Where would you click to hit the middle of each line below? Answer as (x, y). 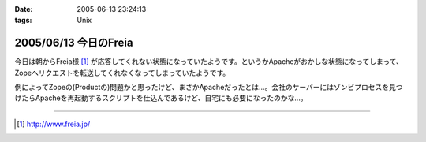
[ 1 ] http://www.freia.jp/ (54, 124)
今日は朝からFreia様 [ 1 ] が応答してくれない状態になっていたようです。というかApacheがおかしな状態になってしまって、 (209, 62)
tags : (23, 21)
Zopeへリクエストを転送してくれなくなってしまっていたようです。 (122, 73)
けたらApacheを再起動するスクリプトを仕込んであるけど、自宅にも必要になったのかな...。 (161, 98)
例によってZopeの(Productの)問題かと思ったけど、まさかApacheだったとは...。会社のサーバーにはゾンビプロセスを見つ (209, 88)
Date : (24, 9)
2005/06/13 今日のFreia (74, 43)
